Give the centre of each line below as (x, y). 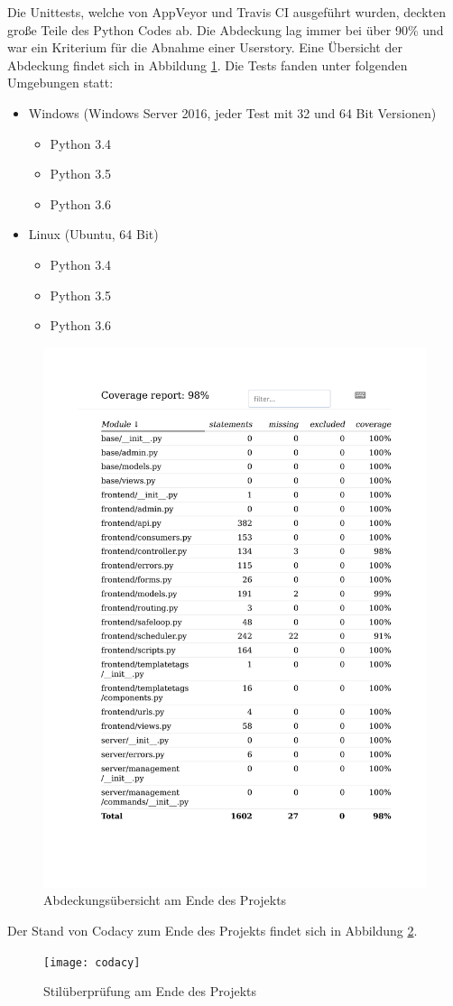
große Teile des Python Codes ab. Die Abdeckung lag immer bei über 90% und (226, 29)
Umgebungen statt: (60, 83)
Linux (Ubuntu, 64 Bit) (93, 234)
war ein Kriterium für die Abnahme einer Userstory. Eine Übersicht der (205, 47)
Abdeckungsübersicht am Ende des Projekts (165, 900)
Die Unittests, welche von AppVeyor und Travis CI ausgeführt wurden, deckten (226, 12)
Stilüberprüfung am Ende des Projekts (150, 991)
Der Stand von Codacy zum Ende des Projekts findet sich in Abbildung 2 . (213, 930)
